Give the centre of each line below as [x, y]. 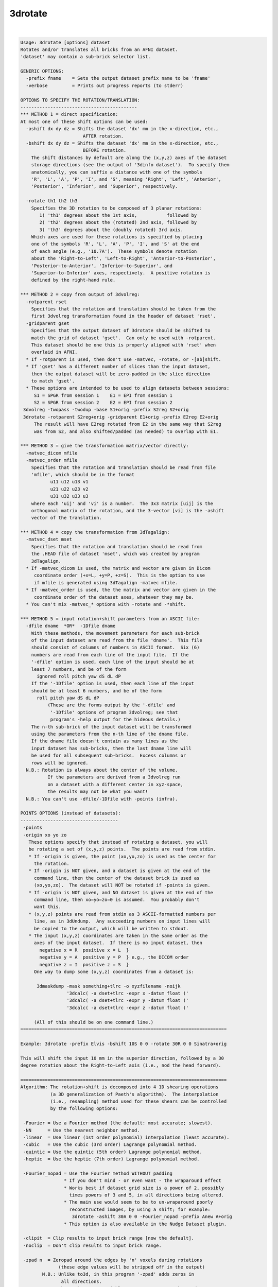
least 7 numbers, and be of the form [79, 669]
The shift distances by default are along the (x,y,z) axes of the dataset [129, 158]
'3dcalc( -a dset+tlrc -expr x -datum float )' [127, 993]
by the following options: [84, 1109]
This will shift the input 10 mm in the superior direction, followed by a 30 [122, 1058]
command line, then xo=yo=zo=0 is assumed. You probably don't [117, 900]
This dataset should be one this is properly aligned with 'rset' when [124, 345]
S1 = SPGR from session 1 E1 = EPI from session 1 [103, 395]
